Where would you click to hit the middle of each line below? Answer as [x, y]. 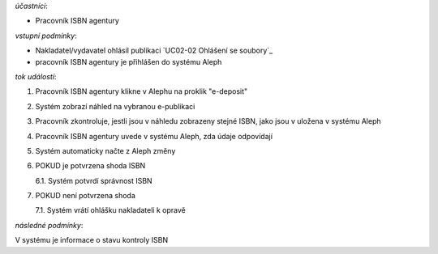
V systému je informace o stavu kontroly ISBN [92, 240]
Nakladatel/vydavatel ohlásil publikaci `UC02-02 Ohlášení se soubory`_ [154, 51]
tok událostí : [36, 76]
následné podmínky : [49, 225]
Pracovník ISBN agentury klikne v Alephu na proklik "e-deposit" [142, 91]
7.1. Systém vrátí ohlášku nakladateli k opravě [110, 210]
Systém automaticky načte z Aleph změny [105, 150]
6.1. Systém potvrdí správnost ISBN [94, 180]
